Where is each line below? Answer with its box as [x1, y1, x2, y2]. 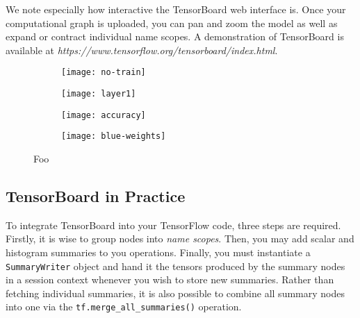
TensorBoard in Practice [6, 185, 186, 206]
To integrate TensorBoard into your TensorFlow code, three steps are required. [6, 217, 341, 232]
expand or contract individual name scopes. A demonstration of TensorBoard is [6, 29, 344, 44]
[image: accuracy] [61, 110, 146, 120]
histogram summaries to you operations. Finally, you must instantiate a [6, 244, 311, 259]
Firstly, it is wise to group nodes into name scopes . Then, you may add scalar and [6, 231, 354, 246]
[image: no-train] [61, 67, 146, 78]
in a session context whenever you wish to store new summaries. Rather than [6, 272, 334, 287]
